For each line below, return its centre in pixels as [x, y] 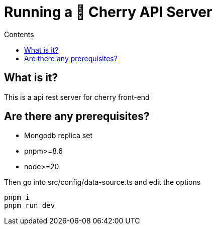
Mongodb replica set [58, 136]
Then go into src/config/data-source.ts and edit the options [102, 182]
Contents [19, 34]
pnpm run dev [30, 206]
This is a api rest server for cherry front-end [77, 97]
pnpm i [17, 198]
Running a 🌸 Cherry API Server [108, 12]
